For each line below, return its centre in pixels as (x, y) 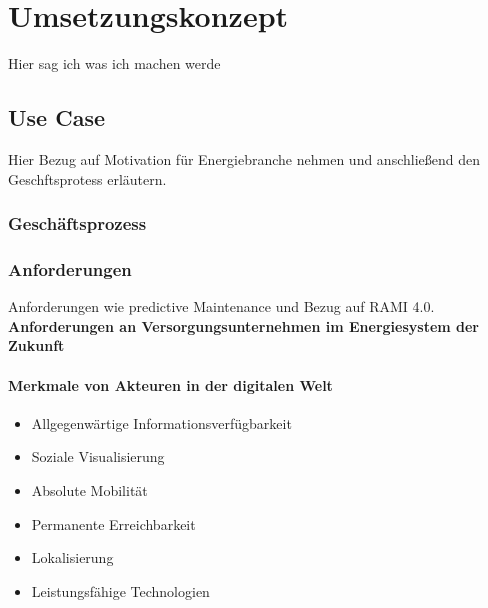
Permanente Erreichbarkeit (113, 523)
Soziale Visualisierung (98, 456)
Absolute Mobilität (89, 489)
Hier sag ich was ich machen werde (114, 63)
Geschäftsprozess (77, 223)
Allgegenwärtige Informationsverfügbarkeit (161, 422)
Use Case (57, 117)
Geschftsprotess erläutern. (87, 178)
